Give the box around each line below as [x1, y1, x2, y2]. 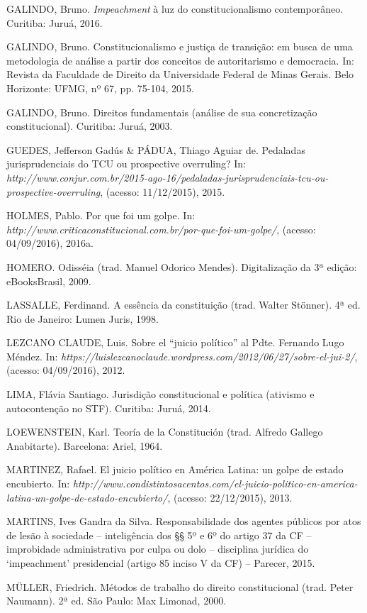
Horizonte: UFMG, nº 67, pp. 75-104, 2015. [6, 80, 194, 95]
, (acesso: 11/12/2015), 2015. [100, 184, 225, 199]
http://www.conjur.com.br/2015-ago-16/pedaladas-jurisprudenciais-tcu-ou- [6, 170, 329, 184]
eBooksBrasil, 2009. [6, 273, 91, 288]
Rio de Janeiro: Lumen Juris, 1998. [6, 311, 159, 326]
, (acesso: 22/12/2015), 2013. [167, 490, 293, 504]
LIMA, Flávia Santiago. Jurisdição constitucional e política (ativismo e [6, 387, 315, 402]
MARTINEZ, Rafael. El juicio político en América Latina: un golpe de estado [6, 462, 344, 477]
